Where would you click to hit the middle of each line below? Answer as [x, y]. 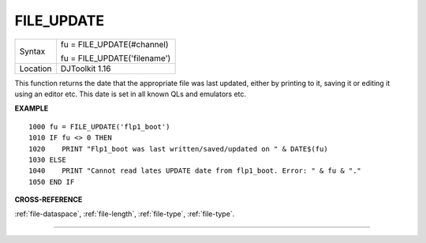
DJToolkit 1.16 [86, 69]
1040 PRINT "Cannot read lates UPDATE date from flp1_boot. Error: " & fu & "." [195, 171]
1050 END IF [52, 182]
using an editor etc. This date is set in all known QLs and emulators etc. [131, 94]
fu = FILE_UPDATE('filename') [116, 58]
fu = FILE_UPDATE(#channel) [114, 44]
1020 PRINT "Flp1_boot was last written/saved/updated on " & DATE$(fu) [178, 149]
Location [35, 69]
